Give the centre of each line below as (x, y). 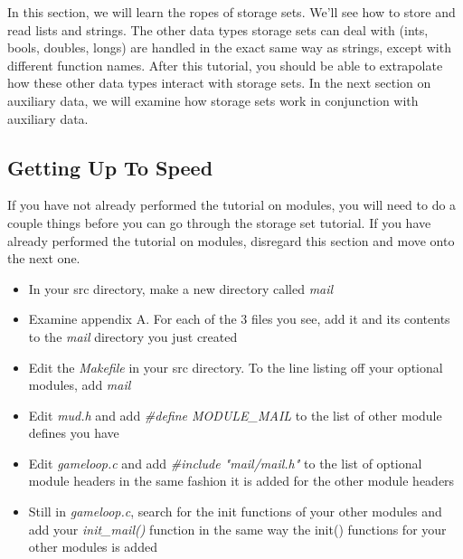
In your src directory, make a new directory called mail (181, 288)
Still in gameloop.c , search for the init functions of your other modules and (235, 512)
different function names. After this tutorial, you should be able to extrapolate (225, 65)
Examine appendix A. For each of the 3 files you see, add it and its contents (239, 319)
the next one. (44, 258)
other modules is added (93, 547)
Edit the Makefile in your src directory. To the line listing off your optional (236, 367)
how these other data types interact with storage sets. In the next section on (219, 83)
